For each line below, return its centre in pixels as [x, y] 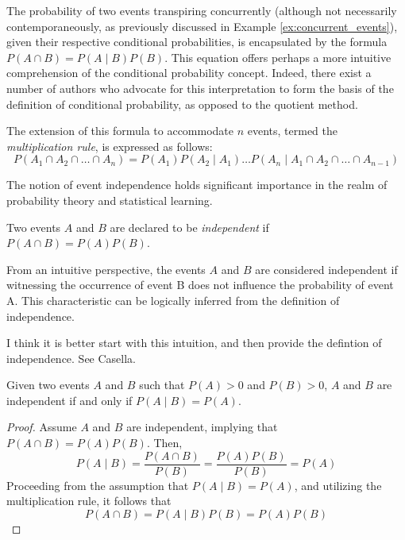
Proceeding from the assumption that [98, 485]
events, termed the [292, 131]
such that [162, 385]
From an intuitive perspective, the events [106, 269]
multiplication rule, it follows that [89, 501]
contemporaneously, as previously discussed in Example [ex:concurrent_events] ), [202, 26]
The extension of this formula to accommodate [120, 131]
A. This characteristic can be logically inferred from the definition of [173, 300]
